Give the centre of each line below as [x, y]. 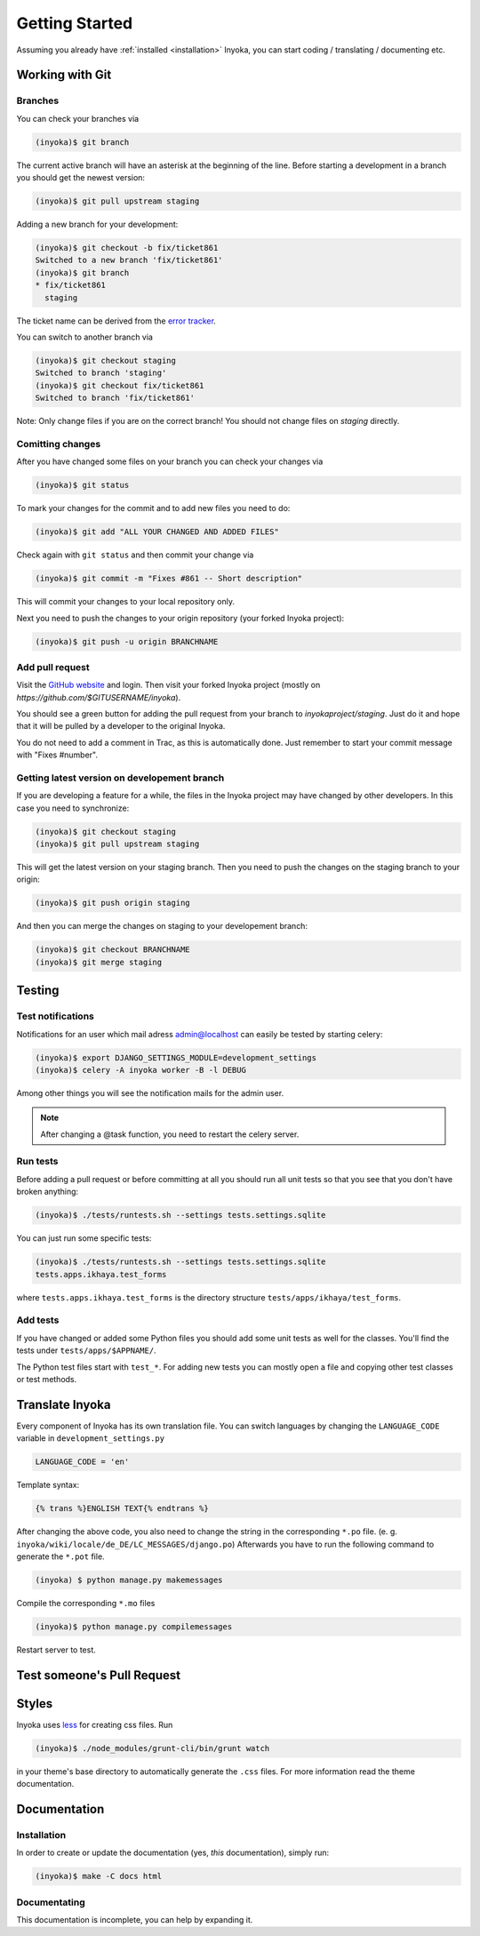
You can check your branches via [78, 118]
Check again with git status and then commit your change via [135, 555]
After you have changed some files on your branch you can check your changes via [170, 461]
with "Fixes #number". [57, 755]
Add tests [38, 1320]
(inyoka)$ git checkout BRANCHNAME [112, 950]
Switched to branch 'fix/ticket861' [115, 398]
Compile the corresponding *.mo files [86, 1603]
